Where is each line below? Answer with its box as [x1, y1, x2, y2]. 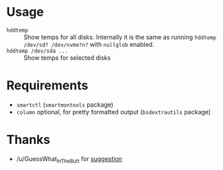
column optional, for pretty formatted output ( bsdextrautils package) [16, 107, 211, 116]
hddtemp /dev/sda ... [6, 47, 69, 54]
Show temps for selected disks [23, 53, 111, 62]
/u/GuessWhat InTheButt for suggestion [16, 154, 123, 164]
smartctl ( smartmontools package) [16, 100, 114, 109]
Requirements [6, 78, 89, 94]
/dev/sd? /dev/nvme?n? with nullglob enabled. [23, 40, 155, 48]
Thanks [6, 132, 51, 148]
